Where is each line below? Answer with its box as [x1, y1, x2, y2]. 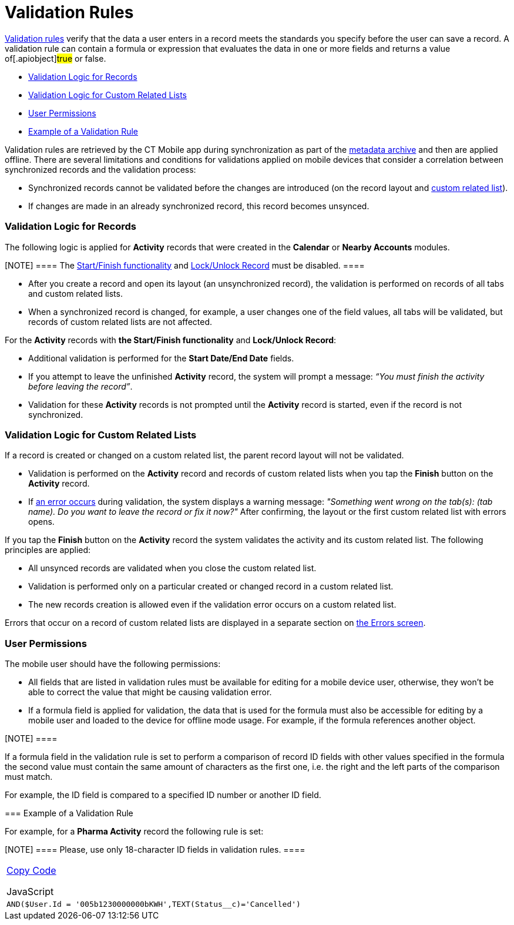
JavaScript [6, 886, 54, 897]
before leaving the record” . [28, 381, 133, 391]
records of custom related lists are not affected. [28, 316, 213, 327]
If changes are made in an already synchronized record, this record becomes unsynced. [28, 200, 369, 211]
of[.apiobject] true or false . [5, 53, 106, 63]
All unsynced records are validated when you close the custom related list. [28, 563, 317, 574]
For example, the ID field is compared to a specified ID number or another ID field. [5, 790, 321, 800]
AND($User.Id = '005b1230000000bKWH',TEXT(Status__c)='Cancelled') [6, 900, 301, 909]
